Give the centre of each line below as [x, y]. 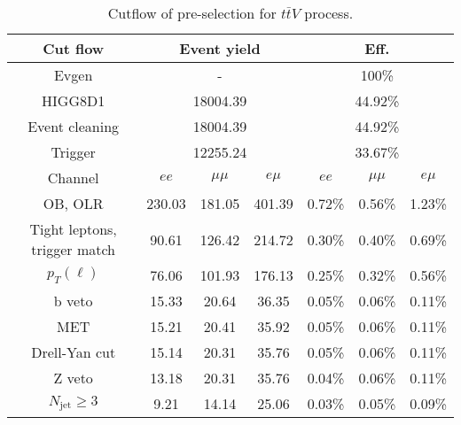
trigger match [74, 249]
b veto [73, 301]
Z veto [73, 378]
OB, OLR [73, 203]
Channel [73, 178]
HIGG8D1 [74, 100]
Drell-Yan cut [74, 352]
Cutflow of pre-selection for [192, 13]
